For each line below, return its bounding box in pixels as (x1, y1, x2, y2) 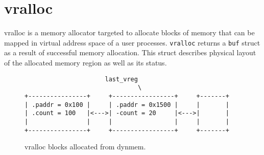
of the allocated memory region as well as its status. (4, 57, 167, 68)
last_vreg (105, 75, 138, 83)
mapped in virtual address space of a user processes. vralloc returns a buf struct (4, 37, 260, 48)
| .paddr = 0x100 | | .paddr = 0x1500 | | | (25, 101, 229, 108)
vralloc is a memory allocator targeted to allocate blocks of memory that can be (4, 27, 255, 38)
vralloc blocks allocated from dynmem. (25, 141, 146, 152)
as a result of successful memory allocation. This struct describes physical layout (4, 47, 256, 58)
